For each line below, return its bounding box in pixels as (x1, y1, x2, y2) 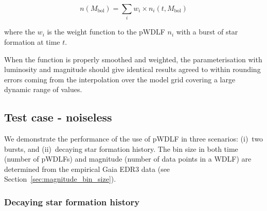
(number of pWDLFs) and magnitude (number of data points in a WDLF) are (4, 153, 252, 164)
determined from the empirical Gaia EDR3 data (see (4, 163, 170, 174)
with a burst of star (176, 26, 238, 37)
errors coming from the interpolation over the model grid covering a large (4, 74, 236, 84)
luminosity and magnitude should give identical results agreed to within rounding (4, 64, 261, 75)
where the (4, 26, 35, 37)
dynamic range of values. (4, 84, 82, 95)
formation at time (4, 36, 60, 47)
